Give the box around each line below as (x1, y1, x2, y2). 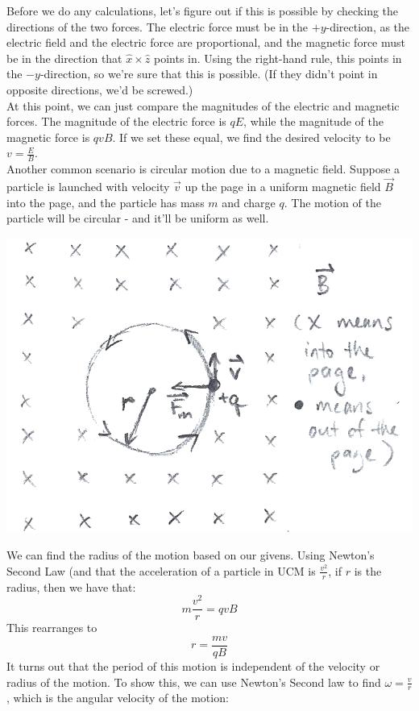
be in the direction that (6, 49, 122, 66)
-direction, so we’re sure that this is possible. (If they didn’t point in (39, 65, 378, 82)
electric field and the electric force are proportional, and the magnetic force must (6, 34, 405, 51)
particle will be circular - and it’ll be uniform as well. (6, 210, 269, 227)
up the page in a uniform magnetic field (185, 177, 381, 194)
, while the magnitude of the (243, 113, 384, 130)
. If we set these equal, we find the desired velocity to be (112, 128, 391, 145)
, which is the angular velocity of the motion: (6, 689, 229, 706)
